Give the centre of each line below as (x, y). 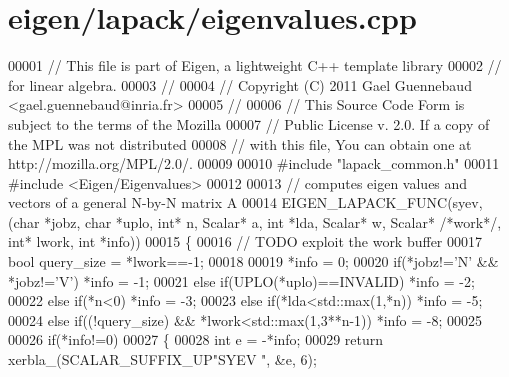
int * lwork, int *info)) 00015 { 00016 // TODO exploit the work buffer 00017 (245, 241)
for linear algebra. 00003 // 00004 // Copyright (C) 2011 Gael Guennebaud (240, 84)
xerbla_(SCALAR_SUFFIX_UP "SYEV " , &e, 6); (162, 359)
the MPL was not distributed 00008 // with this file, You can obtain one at (240, 143)
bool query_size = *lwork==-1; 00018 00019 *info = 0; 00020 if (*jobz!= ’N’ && (253, 261)
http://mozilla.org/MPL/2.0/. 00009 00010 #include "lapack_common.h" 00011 (254, 163)
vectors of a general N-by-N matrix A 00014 (142, 202)
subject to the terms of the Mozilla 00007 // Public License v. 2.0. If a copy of (249, 123)
